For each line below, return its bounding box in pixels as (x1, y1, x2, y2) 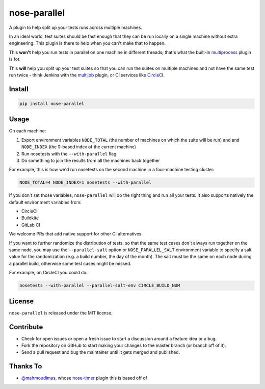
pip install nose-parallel (19, 101, 84, 106)
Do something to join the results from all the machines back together (21, 157, 160, 163)
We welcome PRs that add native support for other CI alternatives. (9, 231, 143, 237)
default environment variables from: (9, 199, 82, 205)
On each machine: (9, 128, 46, 134)
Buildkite (21, 215, 39, 221)
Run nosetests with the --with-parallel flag (21, 151, 117, 156)
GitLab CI (21, 222, 40, 228)
